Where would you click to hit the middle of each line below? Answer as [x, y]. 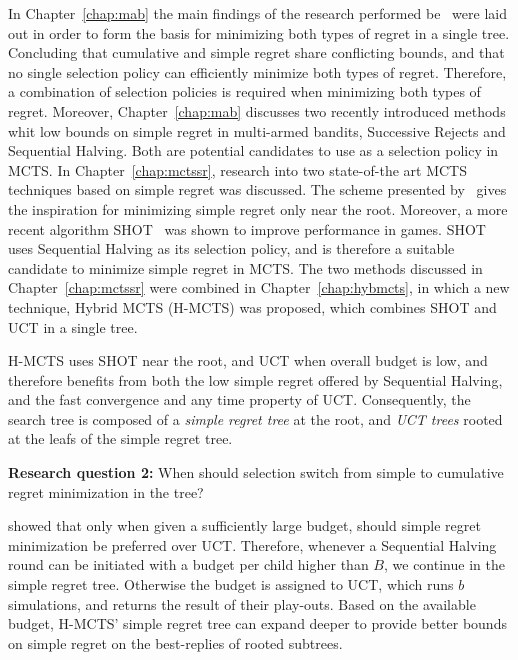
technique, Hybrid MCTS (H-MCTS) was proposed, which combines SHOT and [252, 306]
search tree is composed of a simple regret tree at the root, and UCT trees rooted [255, 418]
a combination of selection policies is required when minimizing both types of [244, 91]
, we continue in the [444, 564]
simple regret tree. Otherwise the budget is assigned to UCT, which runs [231, 584]
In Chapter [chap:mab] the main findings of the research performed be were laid [257, 13]
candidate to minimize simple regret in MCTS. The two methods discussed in [245, 267]
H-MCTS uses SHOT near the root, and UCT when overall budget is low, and [248, 360]
